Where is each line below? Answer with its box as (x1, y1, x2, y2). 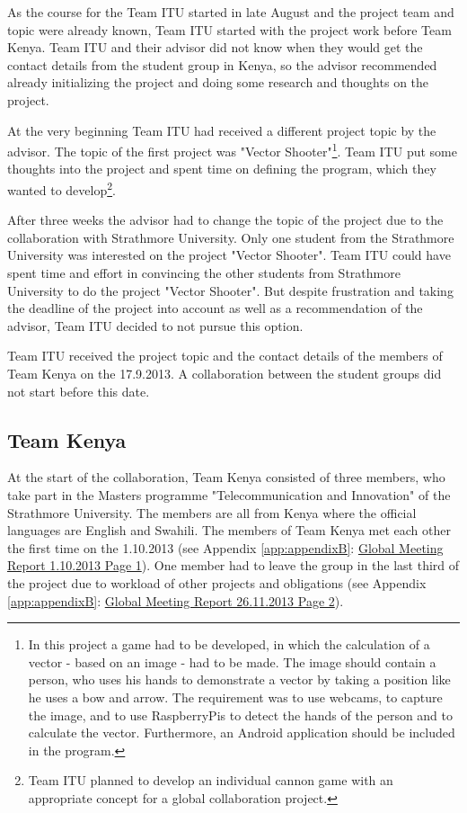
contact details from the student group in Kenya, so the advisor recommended (7, 55, 437, 74)
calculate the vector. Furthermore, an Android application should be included (28, 723, 455, 742)
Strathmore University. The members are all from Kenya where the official (7, 503, 417, 522)
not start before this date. (7, 381, 150, 400)
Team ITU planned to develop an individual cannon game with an (28, 771, 393, 790)
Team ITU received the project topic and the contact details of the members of (7, 346, 443, 365)
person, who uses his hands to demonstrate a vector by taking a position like (28, 670, 451, 689)
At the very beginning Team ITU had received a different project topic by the (7, 121, 436, 139)
